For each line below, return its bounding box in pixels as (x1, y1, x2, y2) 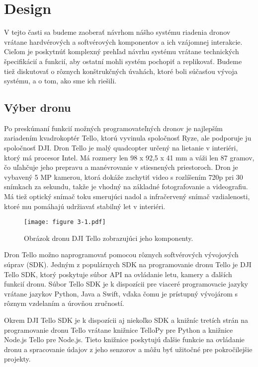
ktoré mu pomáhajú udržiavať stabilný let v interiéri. (4, 201, 166, 211)
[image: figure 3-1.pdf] (24, 219, 106, 226)
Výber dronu (4, 100, 71, 115)
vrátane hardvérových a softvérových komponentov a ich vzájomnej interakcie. (4, 36, 243, 47)
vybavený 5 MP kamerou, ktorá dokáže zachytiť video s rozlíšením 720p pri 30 (4, 171, 243, 182)
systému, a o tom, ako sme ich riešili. (4, 75, 117, 86)
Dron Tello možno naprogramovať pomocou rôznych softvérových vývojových (4, 249, 239, 260)
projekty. (4, 354, 31, 364)
